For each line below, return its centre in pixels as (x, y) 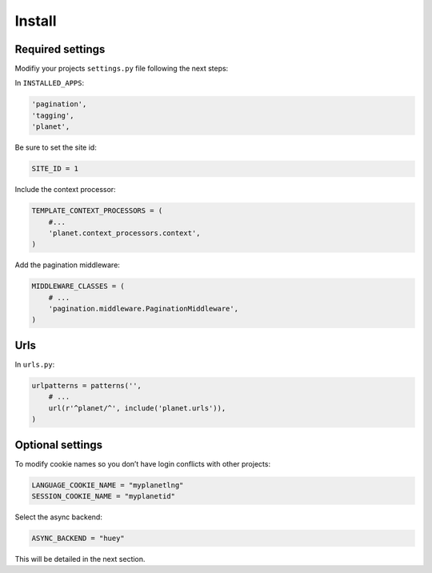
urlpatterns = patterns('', (86, 385)
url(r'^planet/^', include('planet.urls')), (137, 408)
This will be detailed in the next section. (80, 559)
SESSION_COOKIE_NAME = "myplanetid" (104, 496)
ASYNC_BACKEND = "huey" (78, 538)
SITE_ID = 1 (55, 169)
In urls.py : (35, 364)
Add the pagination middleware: (67, 265)
